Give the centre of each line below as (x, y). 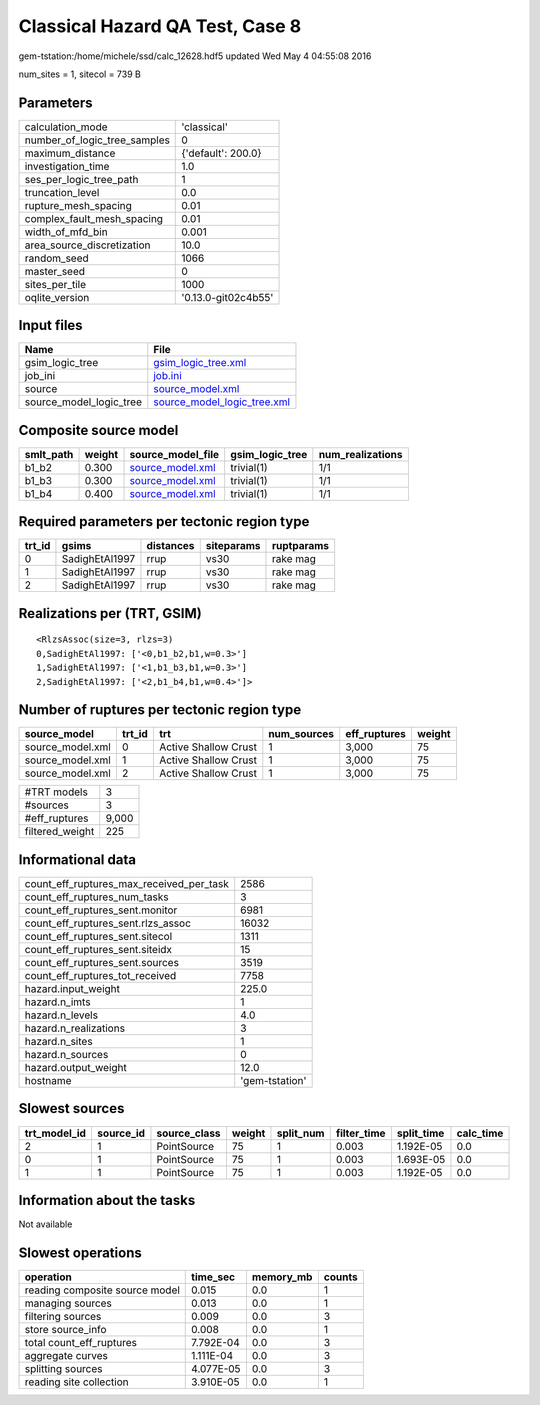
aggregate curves (66, 1355)
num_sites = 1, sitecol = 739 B (80, 74)
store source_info (65, 1329)
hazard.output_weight (75, 1067)
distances (170, 546)
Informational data (77, 859)
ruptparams (300, 546)
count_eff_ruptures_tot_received (100, 975)
